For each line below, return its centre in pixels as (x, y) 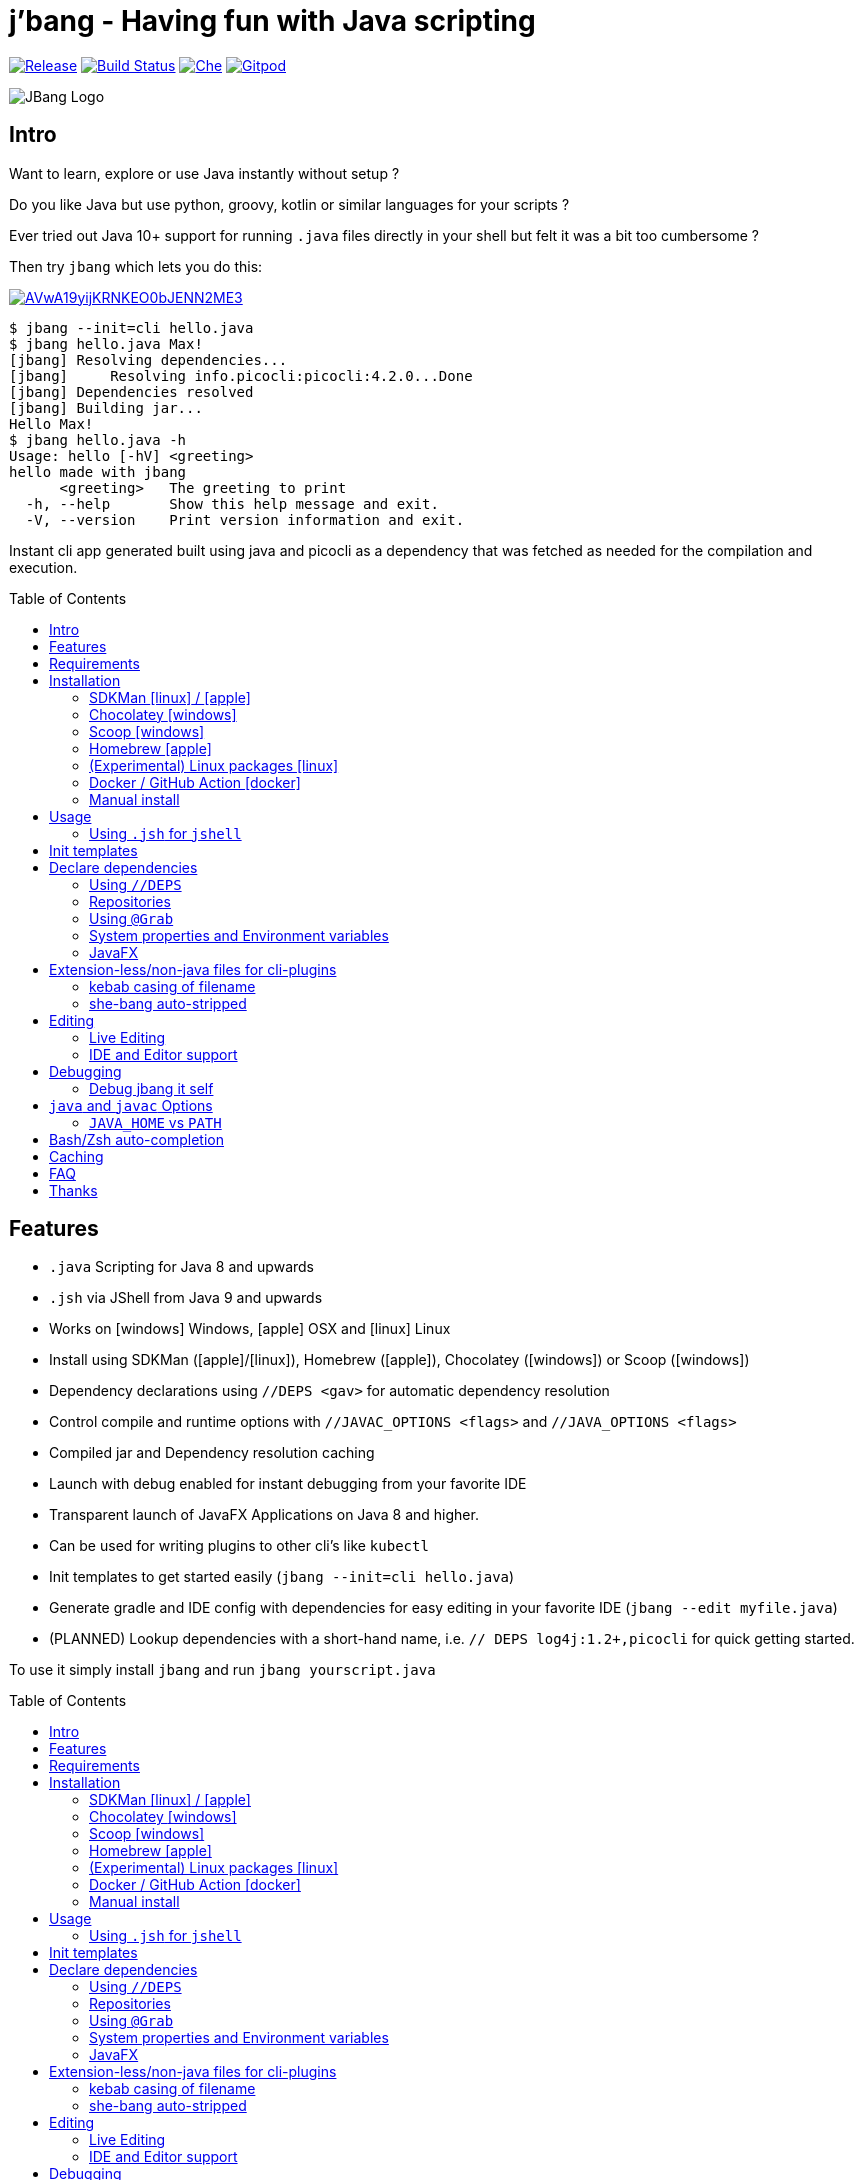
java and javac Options (131, 1105)
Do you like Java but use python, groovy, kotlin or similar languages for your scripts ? (289, 204)
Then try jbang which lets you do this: (136, 266)
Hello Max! (51, 423)
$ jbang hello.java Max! (106, 343)
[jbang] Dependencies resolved (131, 391)
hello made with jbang (98, 471)
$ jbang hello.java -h (98, 439)
